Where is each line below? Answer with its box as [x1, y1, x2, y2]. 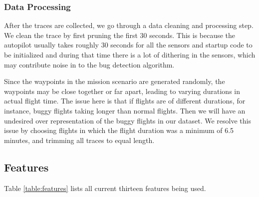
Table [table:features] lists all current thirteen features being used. [4, 182, 206, 193]
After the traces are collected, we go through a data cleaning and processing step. [4, 20, 254, 30]
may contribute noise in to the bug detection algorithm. [4, 59, 175, 69]
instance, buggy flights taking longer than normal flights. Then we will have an [4, 105, 246, 115]
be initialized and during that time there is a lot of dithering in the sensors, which [4, 49, 256, 59]
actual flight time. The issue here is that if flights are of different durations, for [4, 95, 246, 106]
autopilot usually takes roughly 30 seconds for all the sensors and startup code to [4, 39, 253, 50]
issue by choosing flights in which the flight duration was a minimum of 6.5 [4, 125, 234, 135]
